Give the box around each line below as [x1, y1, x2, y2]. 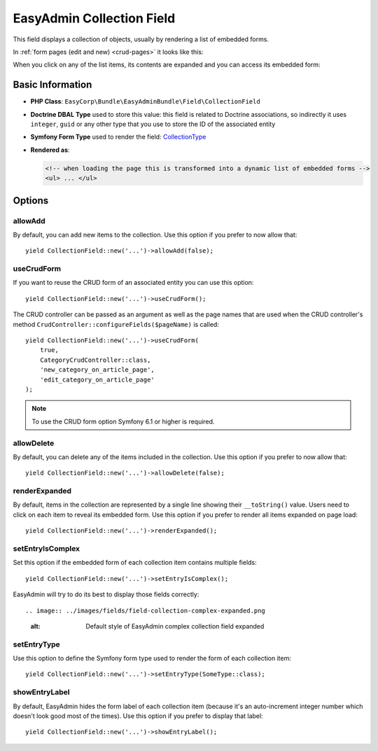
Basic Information [13, 79, 92, 91]
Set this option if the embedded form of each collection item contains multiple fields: [13, 559, 257, 567]
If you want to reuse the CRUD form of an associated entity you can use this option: [13, 279, 254, 287]
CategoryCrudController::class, [39, 356, 151, 364]
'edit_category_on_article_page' [39, 375, 155, 384]
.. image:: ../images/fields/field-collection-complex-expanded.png [25, 606, 265, 615]
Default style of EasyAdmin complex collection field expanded [85, 622, 265, 630]
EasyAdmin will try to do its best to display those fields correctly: [13, 590, 199, 598]
